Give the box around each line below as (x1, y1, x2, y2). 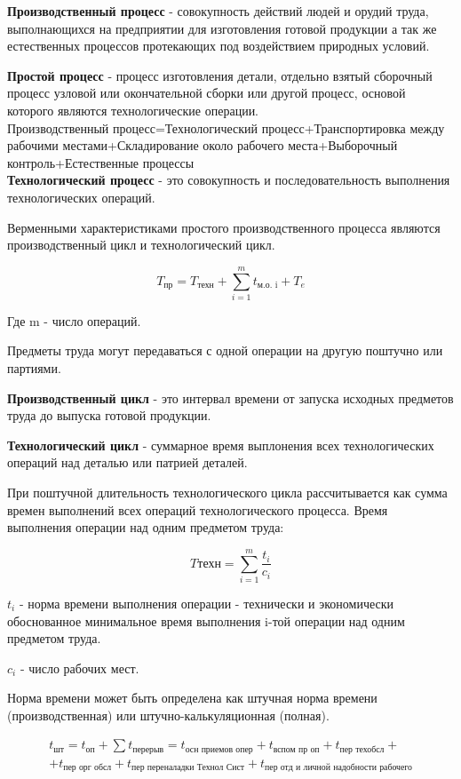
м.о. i (257, 280, 278, 290)
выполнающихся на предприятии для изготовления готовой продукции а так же (7, 19, 437, 37)
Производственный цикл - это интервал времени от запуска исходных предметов (7, 388, 454, 407)
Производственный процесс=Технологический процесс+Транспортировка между (7, 118, 445, 137)
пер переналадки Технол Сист (131, 763, 245, 773)
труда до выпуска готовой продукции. (7, 406, 211, 425)
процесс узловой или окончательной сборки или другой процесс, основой (7, 83, 406, 102)
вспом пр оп (273, 744, 320, 754)
